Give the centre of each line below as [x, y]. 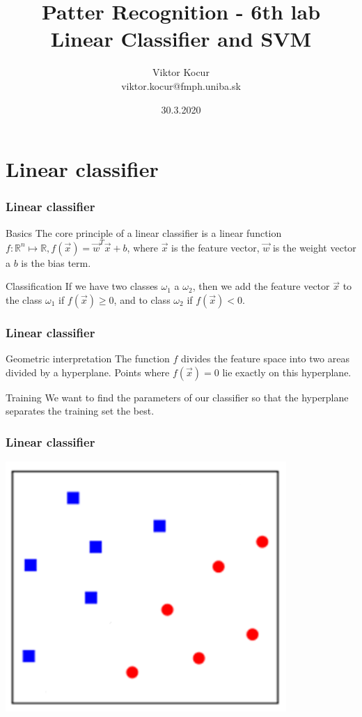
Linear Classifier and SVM [181, 39]
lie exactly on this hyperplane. [287, 372]
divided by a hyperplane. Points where [88, 372]
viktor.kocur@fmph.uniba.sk [181, 85]
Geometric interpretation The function [88, 358]
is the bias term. [56, 262]
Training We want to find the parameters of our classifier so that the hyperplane [177, 397]
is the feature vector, [215, 247]
